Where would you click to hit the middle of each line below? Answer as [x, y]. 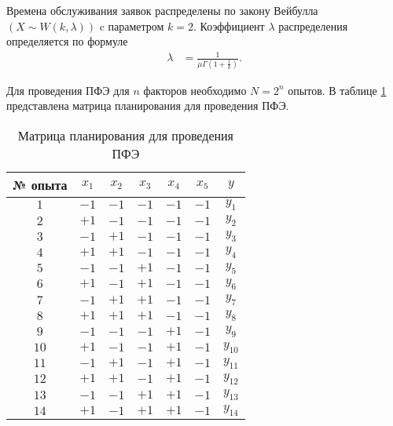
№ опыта [40, 184]
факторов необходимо [195, 90]
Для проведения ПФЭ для [68, 90]
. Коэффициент [229, 25]
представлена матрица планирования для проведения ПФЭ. [148, 106]
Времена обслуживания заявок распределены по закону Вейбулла [162, 10]
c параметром [132, 25]
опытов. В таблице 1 [337, 90]
